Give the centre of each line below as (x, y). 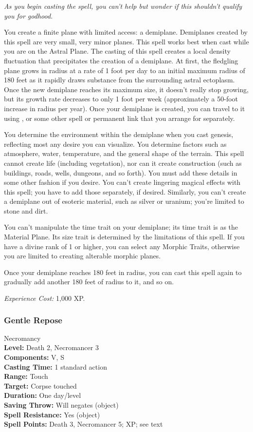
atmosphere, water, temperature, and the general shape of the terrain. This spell (124, 153)
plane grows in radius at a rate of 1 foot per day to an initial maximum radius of (125, 70)
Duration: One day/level (43, 395)
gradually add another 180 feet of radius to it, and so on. (89, 282)
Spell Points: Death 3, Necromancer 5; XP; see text (83, 424)
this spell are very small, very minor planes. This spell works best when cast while (126, 41)
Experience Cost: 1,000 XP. (45, 298)
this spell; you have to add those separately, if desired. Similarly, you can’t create (125, 191)
